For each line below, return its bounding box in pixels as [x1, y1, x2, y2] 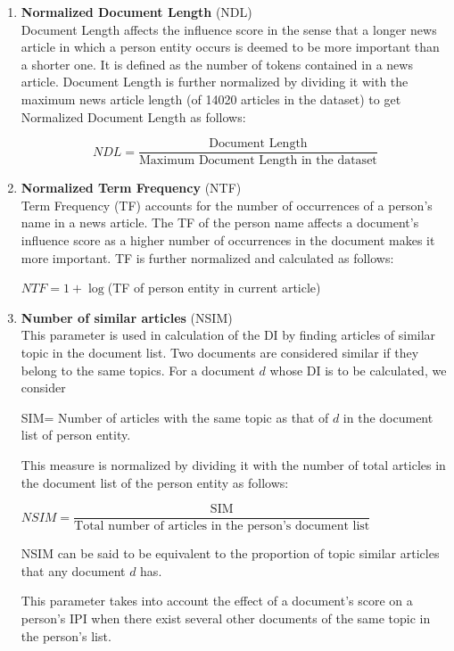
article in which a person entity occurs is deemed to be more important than [21, 37, 440, 56]
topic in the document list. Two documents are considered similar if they [21, 342, 419, 361]
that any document [21, 561, 126, 580]
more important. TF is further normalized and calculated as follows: [21, 248, 394, 267]
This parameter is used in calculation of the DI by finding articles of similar [21, 325, 436, 344]
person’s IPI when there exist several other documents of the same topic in [21, 608, 431, 627]
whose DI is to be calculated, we [269, 360, 447, 379]
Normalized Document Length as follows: [21, 107, 246, 126]
